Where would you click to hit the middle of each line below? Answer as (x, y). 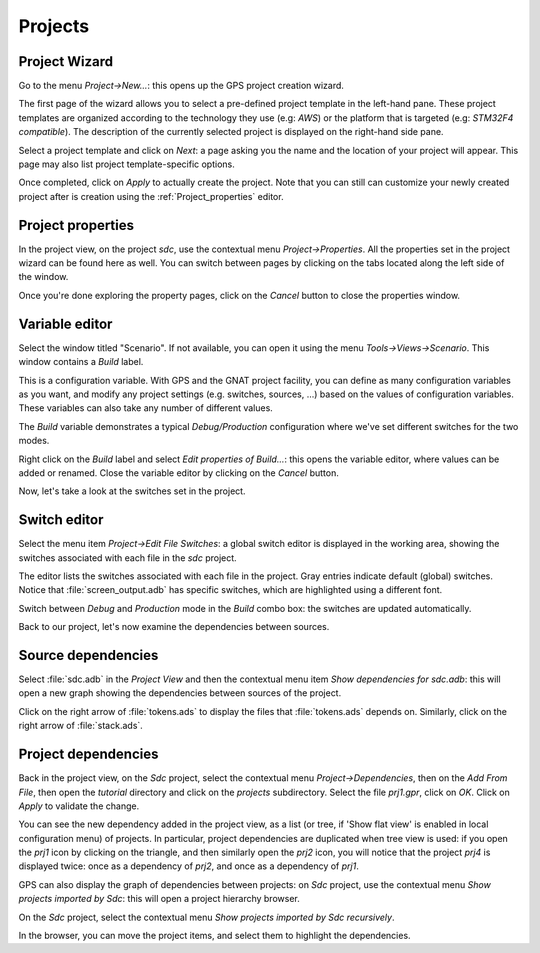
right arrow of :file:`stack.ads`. (81, 726)
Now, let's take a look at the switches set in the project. (132, 491)
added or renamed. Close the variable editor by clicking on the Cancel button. (178, 472)
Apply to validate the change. (79, 806)
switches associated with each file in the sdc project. (127, 557)
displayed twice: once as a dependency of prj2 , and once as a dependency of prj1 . (188, 866)
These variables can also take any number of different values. (146, 408)
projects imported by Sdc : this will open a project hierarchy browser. (159, 899)
